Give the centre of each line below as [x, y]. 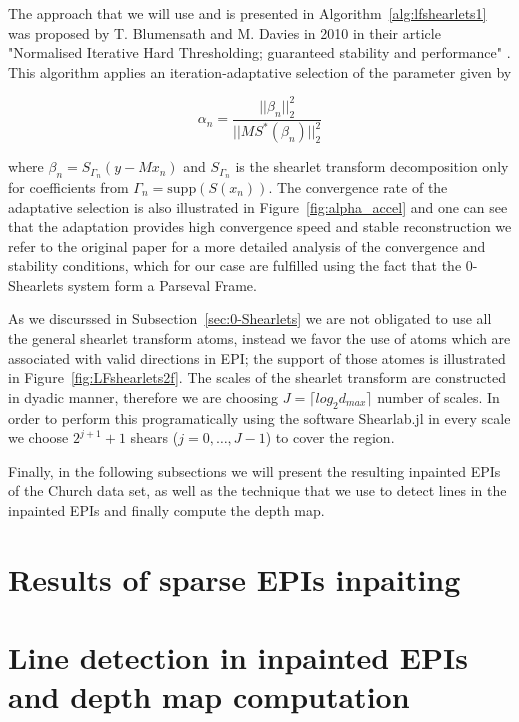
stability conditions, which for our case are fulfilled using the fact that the [235, 265]
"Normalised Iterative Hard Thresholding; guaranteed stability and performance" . [259, 52]
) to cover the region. [330, 437]
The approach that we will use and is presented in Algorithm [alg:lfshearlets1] [247, 13]
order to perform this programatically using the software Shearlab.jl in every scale [259, 417]
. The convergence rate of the [358, 186]
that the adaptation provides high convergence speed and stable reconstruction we [260, 226]
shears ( [154, 437]
